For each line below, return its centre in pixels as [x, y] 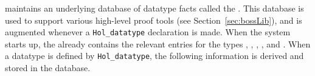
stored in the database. [48, 68]
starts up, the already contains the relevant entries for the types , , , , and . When [158, 43]
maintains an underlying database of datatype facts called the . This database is [154, 8]
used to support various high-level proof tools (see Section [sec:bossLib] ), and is [154, 20]
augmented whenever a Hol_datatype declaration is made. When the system [148, 32]
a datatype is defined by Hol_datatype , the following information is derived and [154, 56]
